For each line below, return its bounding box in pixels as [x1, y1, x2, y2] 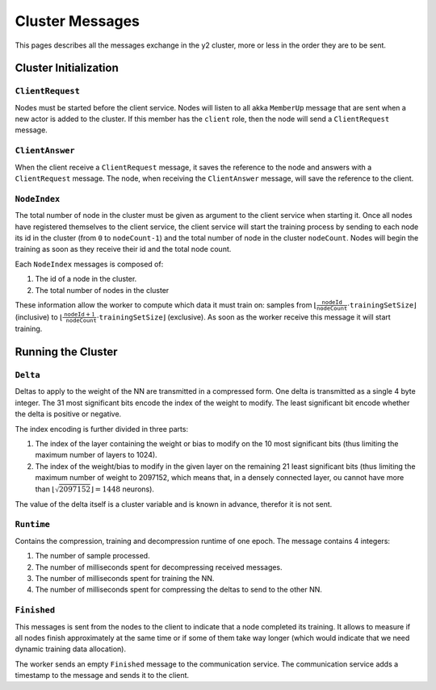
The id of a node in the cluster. [35, 274, 137, 284]
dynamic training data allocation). [15, 644, 127, 654]
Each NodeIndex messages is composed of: [15, 259, 164, 269]
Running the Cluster [15, 345, 118, 359]
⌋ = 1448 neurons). [90, 484, 155, 494]
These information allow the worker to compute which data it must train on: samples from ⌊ [15, 299, 317, 310]
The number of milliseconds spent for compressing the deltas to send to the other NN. [35, 585, 323, 595]
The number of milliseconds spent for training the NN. [35, 573, 215, 583]
